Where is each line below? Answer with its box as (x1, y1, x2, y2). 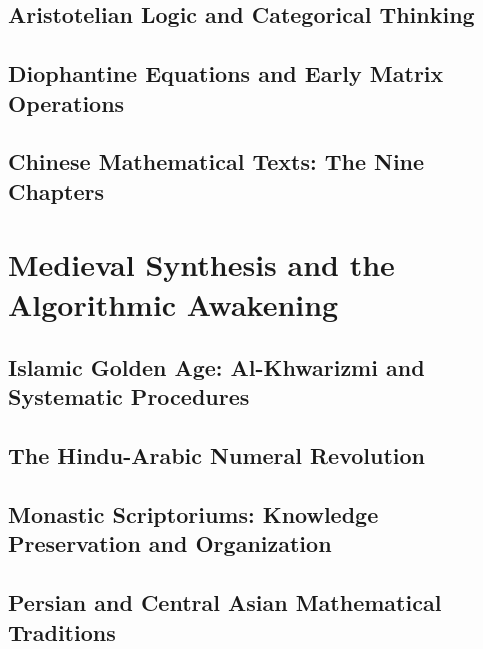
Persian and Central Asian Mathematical (8, 587, 442, 618)
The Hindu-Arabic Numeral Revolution (8, 440, 426, 471)
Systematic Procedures (8, 381, 250, 412)
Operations (8, 87, 125, 118)
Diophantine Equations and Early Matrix (8, 58, 444, 89)
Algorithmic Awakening (8, 283, 339, 324)
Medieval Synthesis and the (8, 244, 395, 285)
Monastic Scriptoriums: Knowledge (8, 499, 379, 530)
